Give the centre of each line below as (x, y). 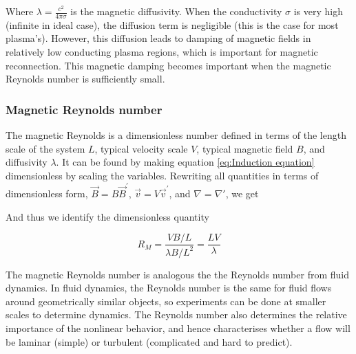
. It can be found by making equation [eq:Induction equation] (185, 162)
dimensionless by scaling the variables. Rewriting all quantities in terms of (162, 175)
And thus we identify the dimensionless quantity (107, 216)
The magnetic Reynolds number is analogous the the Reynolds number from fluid (177, 274)
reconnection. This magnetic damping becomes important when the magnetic (168, 65)
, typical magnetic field (245, 148)
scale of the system (45, 148)
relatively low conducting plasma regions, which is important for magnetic (162, 52)
